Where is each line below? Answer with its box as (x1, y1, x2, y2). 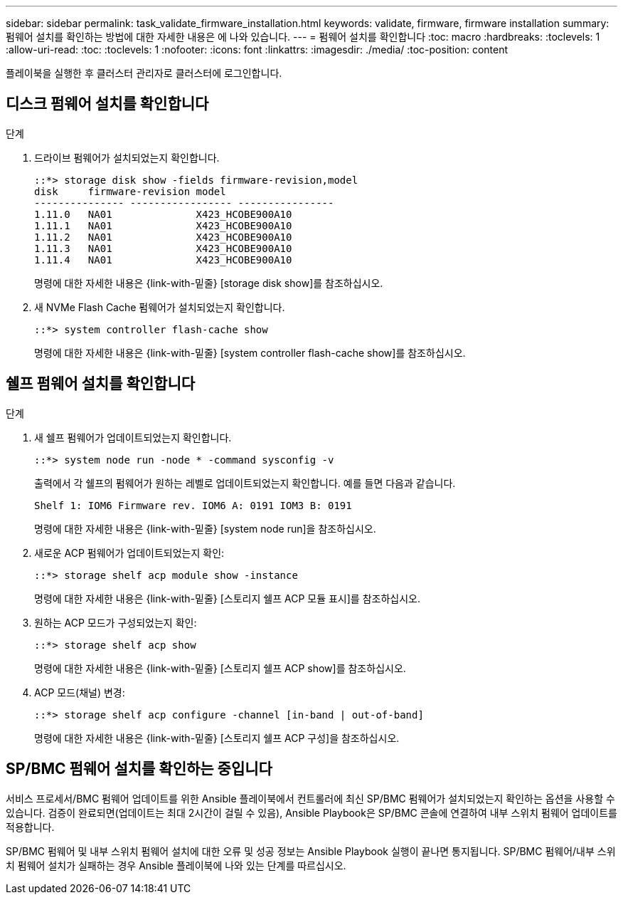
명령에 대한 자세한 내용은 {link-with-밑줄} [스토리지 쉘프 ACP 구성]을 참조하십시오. (34, 731, 400, 744)
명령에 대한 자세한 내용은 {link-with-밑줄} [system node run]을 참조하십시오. (34, 522, 376, 535)
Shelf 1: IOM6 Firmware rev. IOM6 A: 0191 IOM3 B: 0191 (34, 499, 352, 511)
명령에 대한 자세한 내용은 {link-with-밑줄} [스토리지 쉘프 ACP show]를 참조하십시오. (34, 661, 406, 674)
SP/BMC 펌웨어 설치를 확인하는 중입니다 (6, 760, 272, 778)
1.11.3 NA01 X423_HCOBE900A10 (34, 242, 292, 254)
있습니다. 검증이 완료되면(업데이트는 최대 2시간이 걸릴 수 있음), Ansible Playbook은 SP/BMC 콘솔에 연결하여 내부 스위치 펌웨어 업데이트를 (6, 806, 617, 819)
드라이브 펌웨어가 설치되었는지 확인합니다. (34, 151, 220, 164)
